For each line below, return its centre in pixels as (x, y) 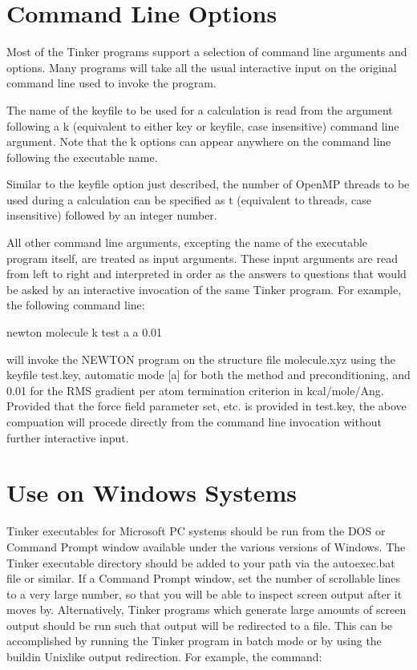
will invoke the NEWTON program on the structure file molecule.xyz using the (201, 359)
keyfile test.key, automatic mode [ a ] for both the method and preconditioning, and (208, 375)
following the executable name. (82, 157)
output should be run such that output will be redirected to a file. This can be (200, 625)
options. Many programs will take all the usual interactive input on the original (202, 67)
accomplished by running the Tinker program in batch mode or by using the (194, 641)
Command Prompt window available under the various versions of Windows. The (206, 546)
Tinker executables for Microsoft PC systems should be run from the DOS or (196, 531)
